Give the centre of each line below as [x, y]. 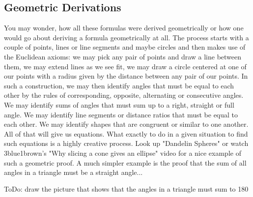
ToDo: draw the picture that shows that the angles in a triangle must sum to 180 [126, 188]
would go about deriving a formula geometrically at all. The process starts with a [126, 37]
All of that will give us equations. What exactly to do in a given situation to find [126, 133]
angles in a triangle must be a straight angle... [73, 172]
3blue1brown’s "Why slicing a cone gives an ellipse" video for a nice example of [123, 153]
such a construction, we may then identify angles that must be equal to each [119, 85]
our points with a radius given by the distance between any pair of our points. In [126, 76]
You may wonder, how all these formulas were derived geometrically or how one [124, 28]
